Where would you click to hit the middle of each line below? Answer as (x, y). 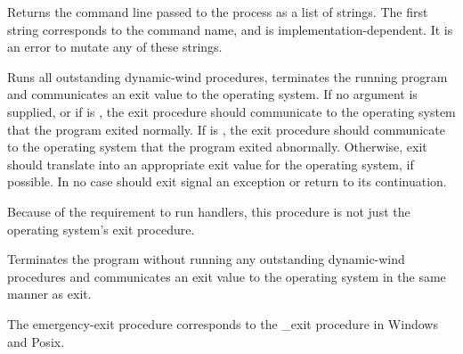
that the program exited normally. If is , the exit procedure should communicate (226, 129)
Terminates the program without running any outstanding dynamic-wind (206, 259)
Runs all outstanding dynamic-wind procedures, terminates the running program (227, 76)
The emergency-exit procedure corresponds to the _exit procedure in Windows (223, 323)
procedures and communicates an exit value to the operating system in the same (227, 276)
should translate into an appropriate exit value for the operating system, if (211, 164)
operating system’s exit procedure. (101, 229)
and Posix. (36, 341)
